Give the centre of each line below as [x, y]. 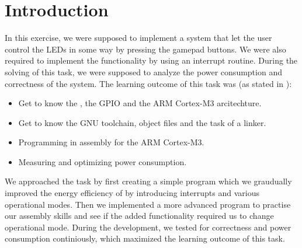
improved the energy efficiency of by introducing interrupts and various [132, 193]
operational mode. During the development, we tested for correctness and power [148, 227]
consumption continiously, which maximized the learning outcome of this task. [145, 238]
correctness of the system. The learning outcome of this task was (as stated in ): [148, 83]
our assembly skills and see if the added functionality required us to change [139, 216]
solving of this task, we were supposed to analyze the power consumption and [143, 71]
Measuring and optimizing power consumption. [103, 161]
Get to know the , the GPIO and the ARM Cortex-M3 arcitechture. [140, 103]
